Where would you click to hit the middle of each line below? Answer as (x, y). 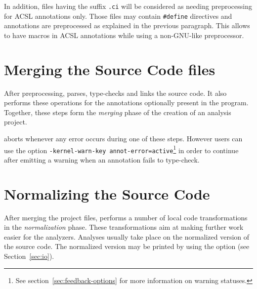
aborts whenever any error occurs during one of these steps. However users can (123, 138)
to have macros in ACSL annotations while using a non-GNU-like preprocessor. (124, 35)
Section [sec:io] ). (29, 256)
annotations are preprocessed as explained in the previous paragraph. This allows (127, 25)
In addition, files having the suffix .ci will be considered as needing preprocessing (128, 6)
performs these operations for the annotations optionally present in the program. (126, 103)
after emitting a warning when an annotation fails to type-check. (102, 159)
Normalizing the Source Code (107, 193)
